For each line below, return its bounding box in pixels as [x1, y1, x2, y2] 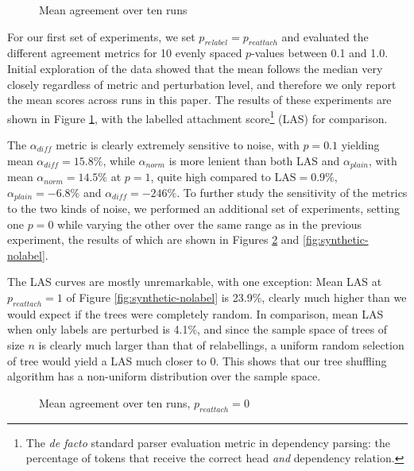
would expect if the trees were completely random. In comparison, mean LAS [7, 305, 384, 322]
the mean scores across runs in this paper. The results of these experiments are [7, 91, 392, 108]
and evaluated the [281, 28, 369, 44]
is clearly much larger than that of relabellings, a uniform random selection [38, 337, 404, 353]
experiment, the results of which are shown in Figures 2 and [7, 231, 300, 248]
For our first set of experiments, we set [7, 28, 195, 44]
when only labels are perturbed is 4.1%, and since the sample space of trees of [7, 321, 388, 338]
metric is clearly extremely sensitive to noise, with [56, 137, 300, 153]
